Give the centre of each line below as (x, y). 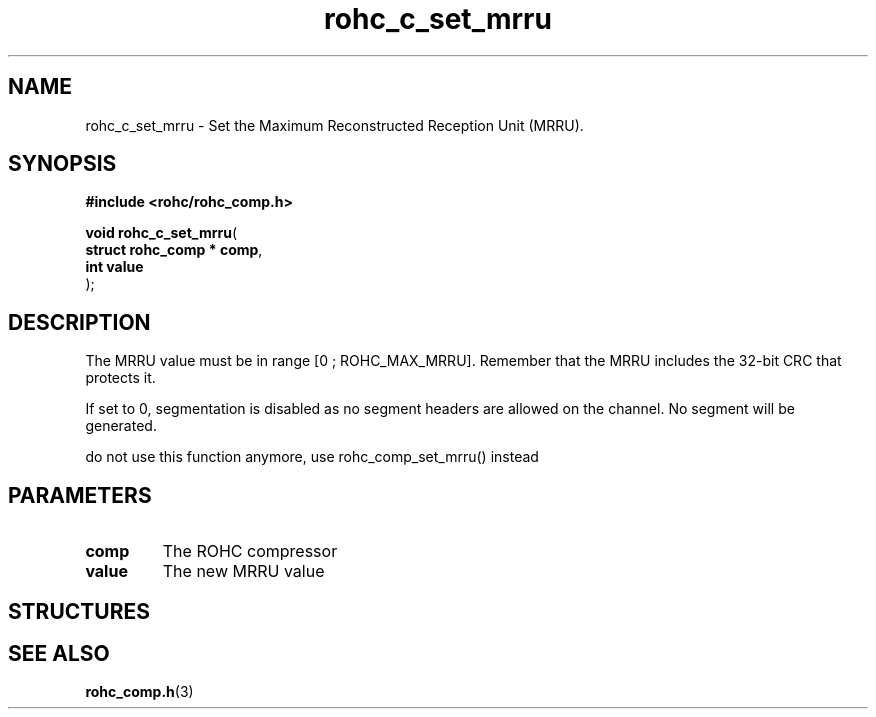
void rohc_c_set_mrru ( (161, 233)
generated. (121, 426)
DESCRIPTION (79, 322)
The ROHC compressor (250, 551)
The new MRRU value (243, 571)
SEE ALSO (59, 653)
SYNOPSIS (62, 164)
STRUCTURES (79, 611)
